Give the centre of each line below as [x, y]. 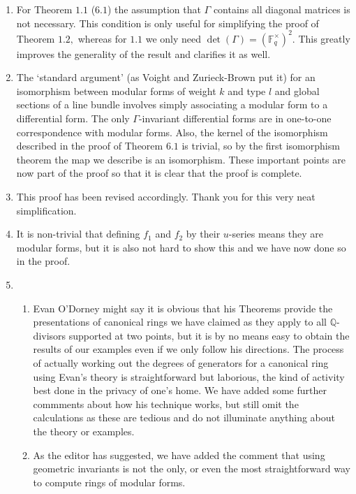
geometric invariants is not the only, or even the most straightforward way [192, 468]
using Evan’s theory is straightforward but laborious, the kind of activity [189, 376]
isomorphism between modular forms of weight [116, 90]
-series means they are [276, 234]
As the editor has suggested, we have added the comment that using [179, 455]
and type [247, 90]
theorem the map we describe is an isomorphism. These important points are [181, 159]
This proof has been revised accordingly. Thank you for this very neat [166, 197]
